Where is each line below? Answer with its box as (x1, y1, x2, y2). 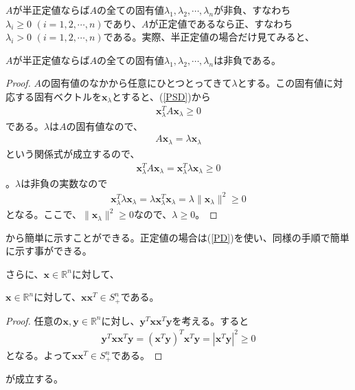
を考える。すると (172, 313, 249, 327)
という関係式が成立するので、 (5, 146, 140, 160)
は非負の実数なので (21, 175, 108, 190)
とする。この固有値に (237, 76, 334, 90)
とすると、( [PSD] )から (112, 89, 211, 103)
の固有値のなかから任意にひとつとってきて (41, 76, 232, 90)
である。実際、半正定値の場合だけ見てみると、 (103, 30, 314, 44)
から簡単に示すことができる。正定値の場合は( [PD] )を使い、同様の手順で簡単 (5, 230, 350, 244)
